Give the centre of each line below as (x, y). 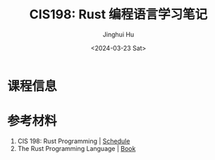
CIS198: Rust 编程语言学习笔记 (118, 14)
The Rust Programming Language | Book (76, 148)
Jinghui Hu (118, 34)
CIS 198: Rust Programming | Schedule (74, 141)
